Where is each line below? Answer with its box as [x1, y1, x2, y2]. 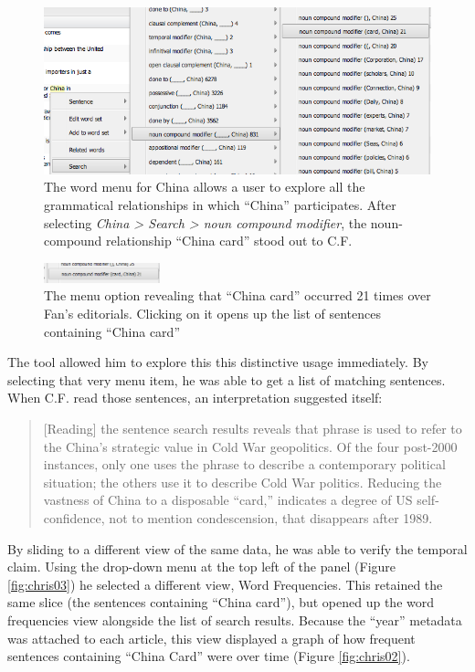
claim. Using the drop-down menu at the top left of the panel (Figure [7, 557, 396, 576]
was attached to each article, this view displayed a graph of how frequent [7, 628, 416, 647]
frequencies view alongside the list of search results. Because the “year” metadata [7, 610, 462, 629]
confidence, [43, 509, 105, 527]
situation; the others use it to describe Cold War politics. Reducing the [43, 472, 442, 491]
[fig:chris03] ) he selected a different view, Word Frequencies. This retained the [7, 574, 443, 593]
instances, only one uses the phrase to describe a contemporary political [43, 455, 446, 474]
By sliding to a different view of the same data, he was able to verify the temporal [7, 539, 468, 558]
